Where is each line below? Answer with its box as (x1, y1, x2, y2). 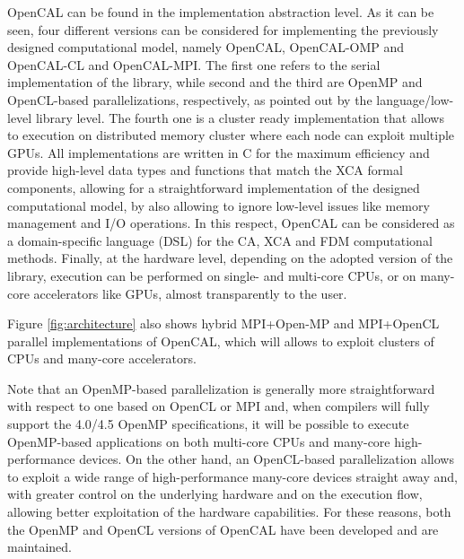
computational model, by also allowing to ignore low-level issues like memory (7, 196, 430, 214)
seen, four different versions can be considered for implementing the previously (7, 20, 439, 39)
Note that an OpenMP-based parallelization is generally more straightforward (7, 379, 435, 397)
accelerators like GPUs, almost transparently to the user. (33, 284, 347, 302)
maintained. (7, 537, 72, 556)
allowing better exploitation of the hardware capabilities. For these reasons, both (7, 502, 451, 521)
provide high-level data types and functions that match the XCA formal (7, 161, 403, 179)
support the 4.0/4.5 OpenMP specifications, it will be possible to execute (7, 415, 409, 433)
